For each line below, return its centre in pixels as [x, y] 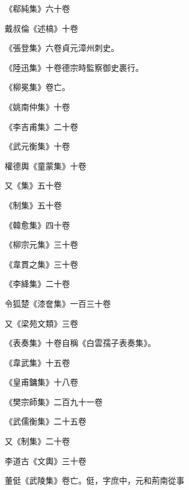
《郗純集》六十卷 [37, 8]
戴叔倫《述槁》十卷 [41, 28]
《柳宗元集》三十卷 [41, 244]
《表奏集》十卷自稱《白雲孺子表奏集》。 [80, 343]
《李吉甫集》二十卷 [41, 126]
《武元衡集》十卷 [37, 146]
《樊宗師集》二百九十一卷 [54, 401]
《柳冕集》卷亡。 [37, 87]
